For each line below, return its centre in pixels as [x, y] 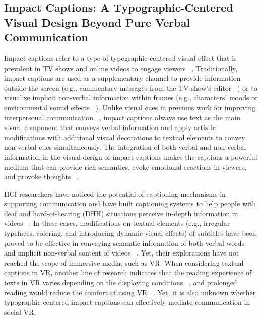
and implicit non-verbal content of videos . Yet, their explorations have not [122, 253]
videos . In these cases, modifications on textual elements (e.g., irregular [117, 223]
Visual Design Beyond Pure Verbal [97, 22]
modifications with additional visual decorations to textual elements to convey [125, 137]
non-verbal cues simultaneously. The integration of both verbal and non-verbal [125, 147]
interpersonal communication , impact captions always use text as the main [122, 117]
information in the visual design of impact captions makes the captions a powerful [131, 156]
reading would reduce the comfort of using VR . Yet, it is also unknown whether [130, 292]
